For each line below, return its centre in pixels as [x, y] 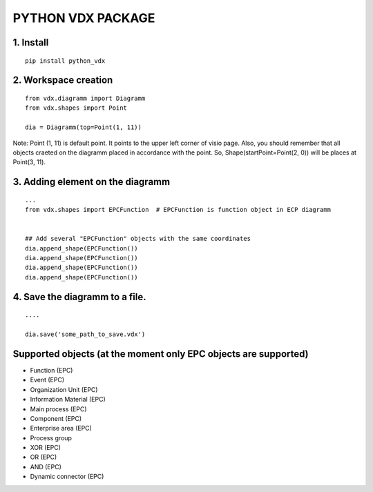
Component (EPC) [56, 418]
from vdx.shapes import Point [76, 108]
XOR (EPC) [46, 448]
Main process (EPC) [58, 409]
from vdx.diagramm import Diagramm [85, 98]
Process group [51, 437]
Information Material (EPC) [68, 400]
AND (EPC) [46, 466]
